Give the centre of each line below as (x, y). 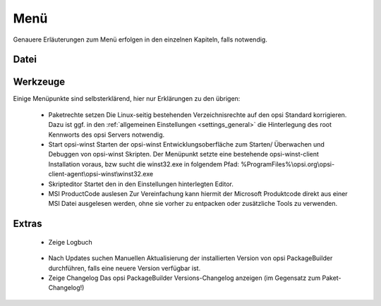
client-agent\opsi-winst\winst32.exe (101, 174)
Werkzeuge (39, 82)
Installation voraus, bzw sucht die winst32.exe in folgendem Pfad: (144, 164)
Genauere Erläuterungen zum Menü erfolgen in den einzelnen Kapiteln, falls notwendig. (140, 39)
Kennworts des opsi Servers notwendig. (107, 135)
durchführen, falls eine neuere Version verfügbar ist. (125, 268)
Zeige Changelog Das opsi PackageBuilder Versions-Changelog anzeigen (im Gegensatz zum (185, 278)
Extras (28, 224)
